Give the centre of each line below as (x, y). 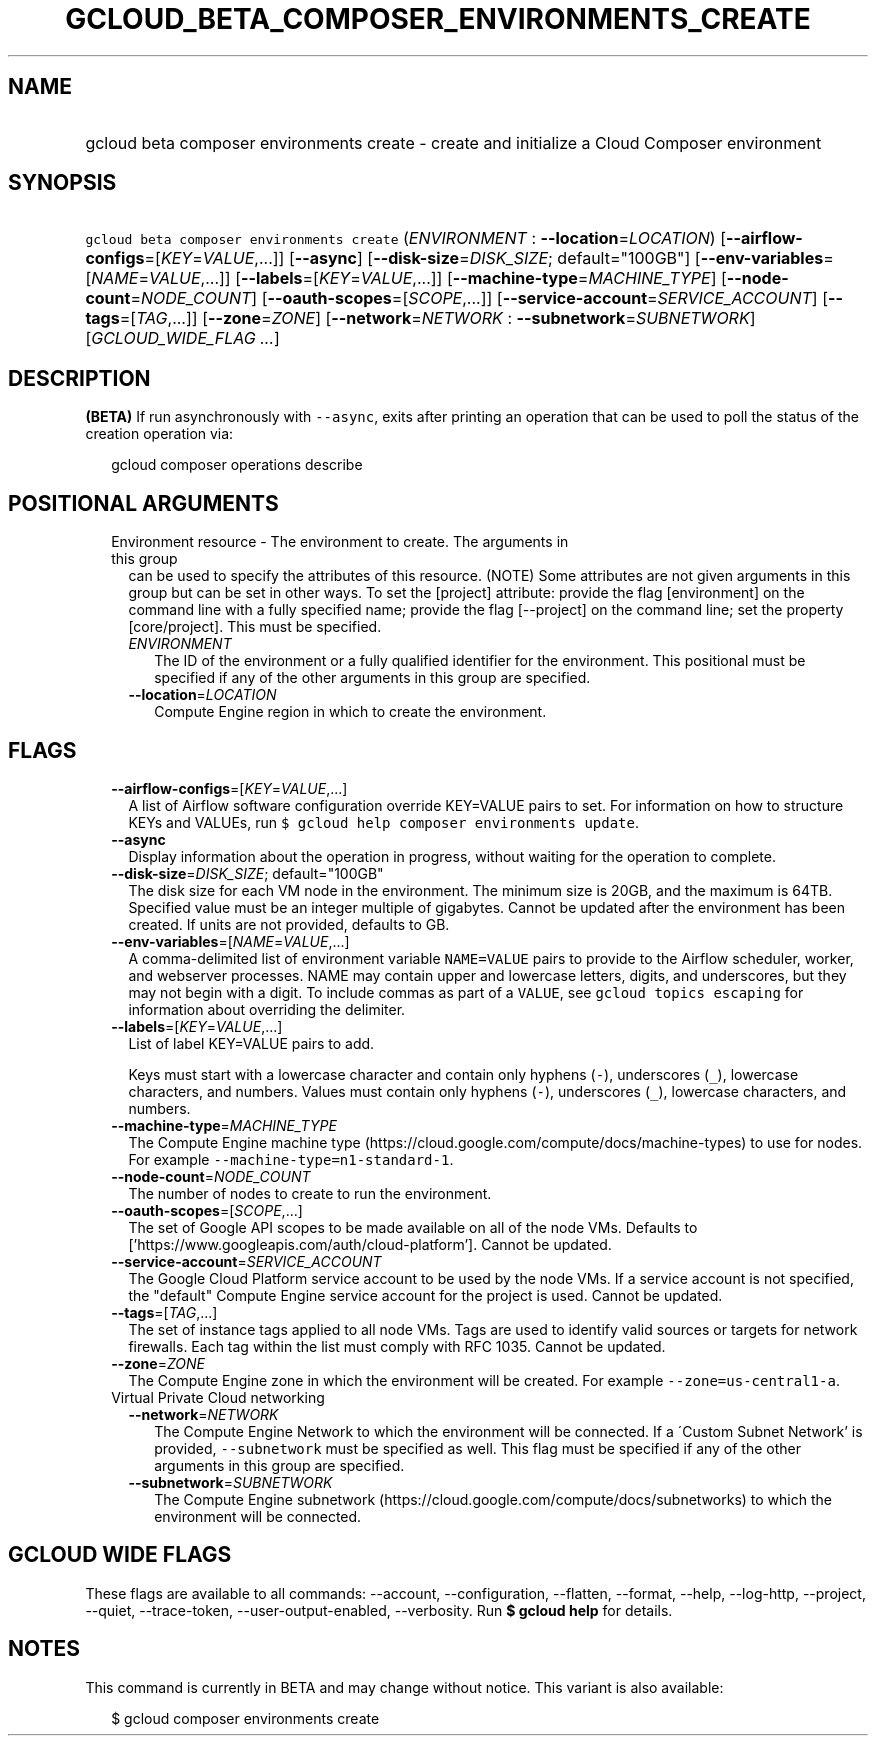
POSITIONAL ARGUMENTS (143, 503)
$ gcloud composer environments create (245, 1718)
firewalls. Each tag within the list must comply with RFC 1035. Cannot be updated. (397, 1346)
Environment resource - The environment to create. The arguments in (340, 542)
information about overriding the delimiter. (267, 1009)
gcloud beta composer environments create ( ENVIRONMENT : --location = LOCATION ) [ (406, 238)
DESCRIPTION (79, 378)
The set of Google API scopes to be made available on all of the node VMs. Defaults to (413, 1227)
